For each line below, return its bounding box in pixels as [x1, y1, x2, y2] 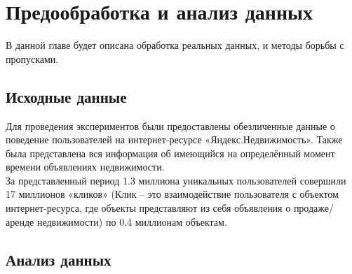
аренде [6, 214, 34, 229]
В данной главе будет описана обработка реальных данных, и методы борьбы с [6, 38, 344, 52]
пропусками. [6, 51, 59, 66]
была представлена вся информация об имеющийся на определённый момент [6, 145, 335, 160]
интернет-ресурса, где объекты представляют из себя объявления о [6, 201, 291, 215]
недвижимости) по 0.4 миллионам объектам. [36, 214, 227, 229]
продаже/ [293, 201, 334, 215]
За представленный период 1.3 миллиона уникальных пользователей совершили [6, 173, 346, 187]
